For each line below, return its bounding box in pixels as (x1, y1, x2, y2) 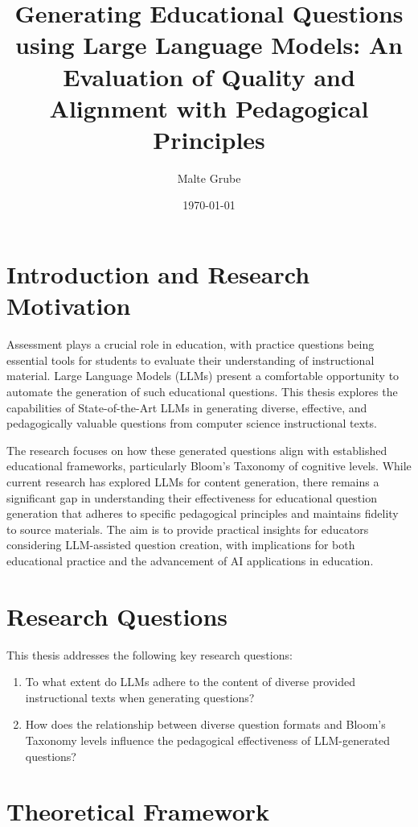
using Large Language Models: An (14, 28, 404, 61)
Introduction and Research (6, 258, 310, 291)
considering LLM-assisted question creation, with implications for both (6, 536, 355, 553)
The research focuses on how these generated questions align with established (6, 441, 387, 458)
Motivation (6, 289, 131, 322)
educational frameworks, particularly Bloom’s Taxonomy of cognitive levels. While (6, 457, 412, 474)
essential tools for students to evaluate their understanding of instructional (6, 351, 375, 368)
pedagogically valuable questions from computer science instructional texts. (6, 415, 377, 432)
